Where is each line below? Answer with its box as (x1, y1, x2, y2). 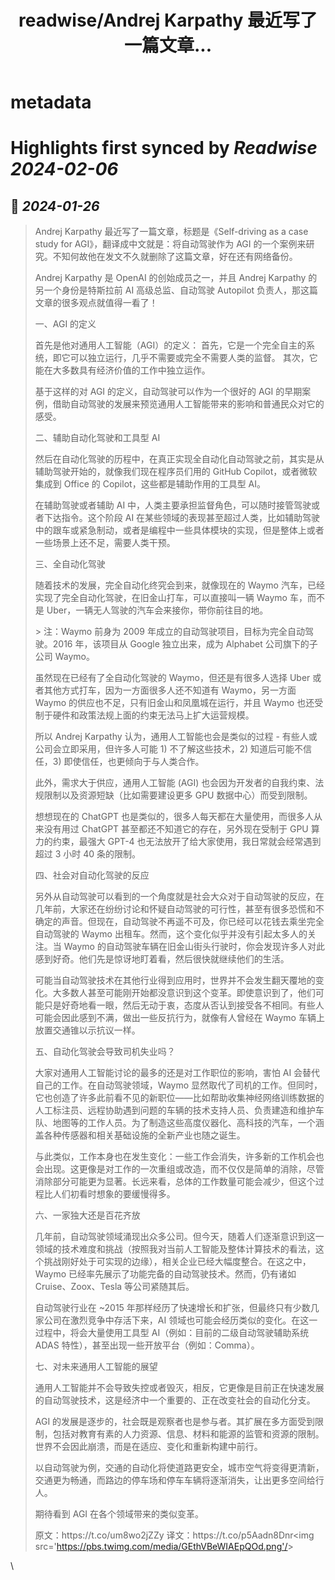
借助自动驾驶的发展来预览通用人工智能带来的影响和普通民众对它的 (52, 398, 325, 410)
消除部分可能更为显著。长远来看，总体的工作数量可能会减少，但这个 (34, 1176, 316, 1188)
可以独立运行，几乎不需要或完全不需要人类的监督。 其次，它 (69, 352, 318, 364)
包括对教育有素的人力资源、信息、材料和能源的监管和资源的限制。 (52, 1428, 325, 1440)
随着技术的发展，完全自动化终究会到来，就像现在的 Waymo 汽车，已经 (34, 579, 325, 591)
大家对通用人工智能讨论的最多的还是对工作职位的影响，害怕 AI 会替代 (34, 1067, 321, 1079)
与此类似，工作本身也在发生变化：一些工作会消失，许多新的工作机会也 (34, 1151, 325, 1163)
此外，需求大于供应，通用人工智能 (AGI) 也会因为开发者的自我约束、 (34, 777, 316, 789)
